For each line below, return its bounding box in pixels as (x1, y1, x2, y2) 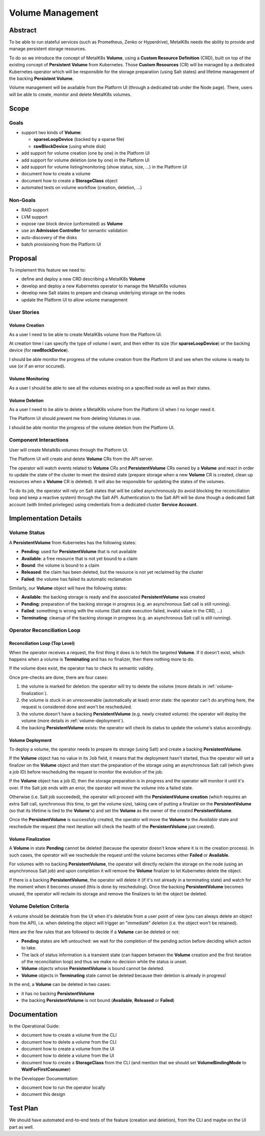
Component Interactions (9, 437, 69, 443)
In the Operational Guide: (9, 1023, 60, 1029)
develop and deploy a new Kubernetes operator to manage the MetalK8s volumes (21, 283, 186, 289)
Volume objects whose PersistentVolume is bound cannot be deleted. (21, 966, 164, 971)
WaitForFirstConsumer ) (21, 1066, 71, 1073)
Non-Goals (9, 196, 36, 203)
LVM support (21, 214, 48, 220)
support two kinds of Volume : (21, 129, 82, 135)
